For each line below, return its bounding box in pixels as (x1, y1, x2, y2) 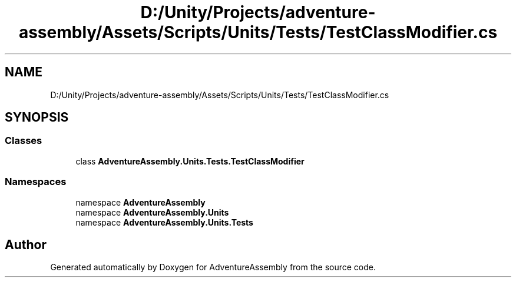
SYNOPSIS (5, 110, 69, 125)
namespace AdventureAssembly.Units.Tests (75, 217, 253, 227)
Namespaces (5, 176, 67, 188)
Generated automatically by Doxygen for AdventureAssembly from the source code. (50, 262, 376, 273)
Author (5, 237, 47, 252)
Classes (5, 135, 42, 147)
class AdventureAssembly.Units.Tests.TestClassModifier (75, 156, 305, 166)
